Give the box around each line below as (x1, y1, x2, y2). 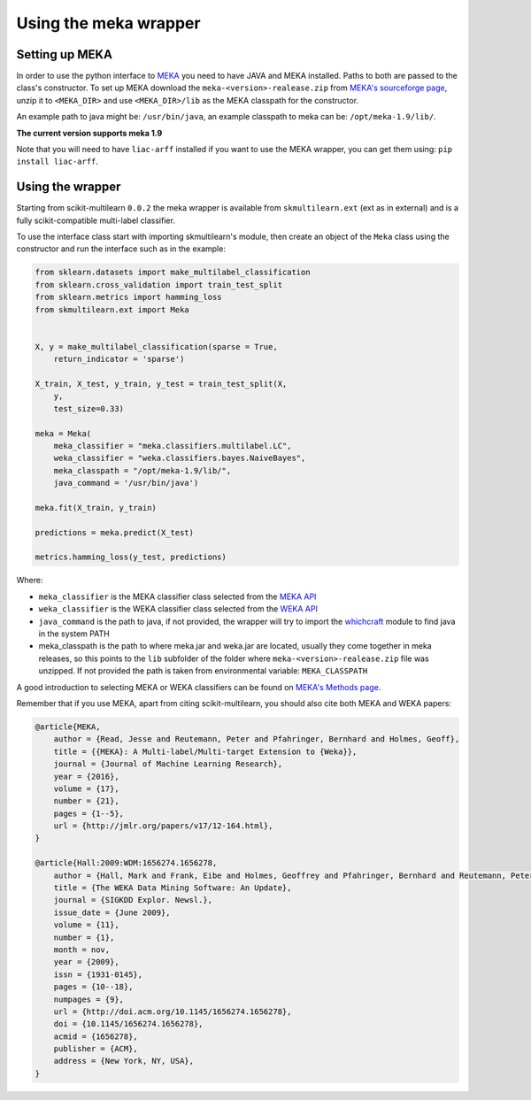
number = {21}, (53, 796, 119, 806)
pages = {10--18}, (53, 982, 134, 992)
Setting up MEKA (16, 47, 112, 62)
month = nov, (53, 944, 111, 955)
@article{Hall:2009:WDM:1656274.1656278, (35, 858, 218, 868)
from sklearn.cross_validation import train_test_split (35, 280, 283, 289)
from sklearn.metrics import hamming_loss (35, 292, 222, 303)
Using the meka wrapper (16, 13, 201, 33)
